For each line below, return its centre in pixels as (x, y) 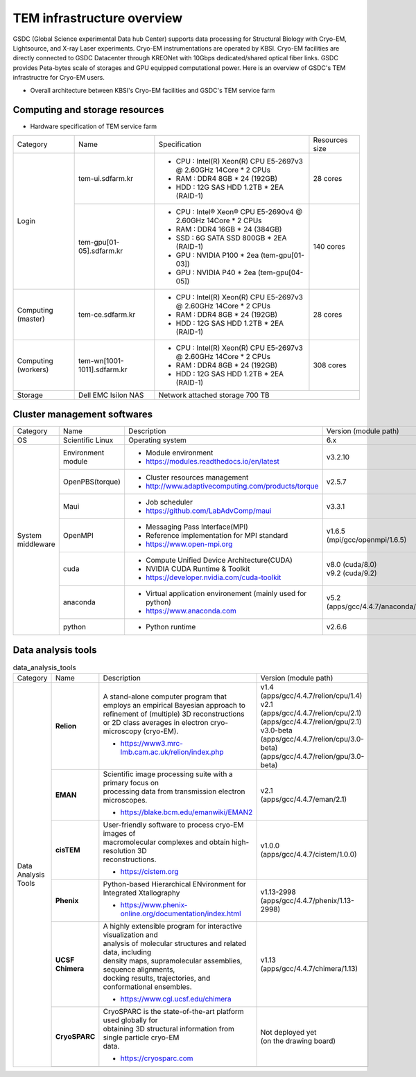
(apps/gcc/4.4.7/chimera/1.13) (309, 969)
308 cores (330, 365)
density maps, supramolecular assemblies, (173, 961)
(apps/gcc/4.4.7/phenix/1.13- (307, 901)
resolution (119, 851)
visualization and (131, 935)
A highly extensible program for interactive (173, 927)
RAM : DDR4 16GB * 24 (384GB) (229, 229)
